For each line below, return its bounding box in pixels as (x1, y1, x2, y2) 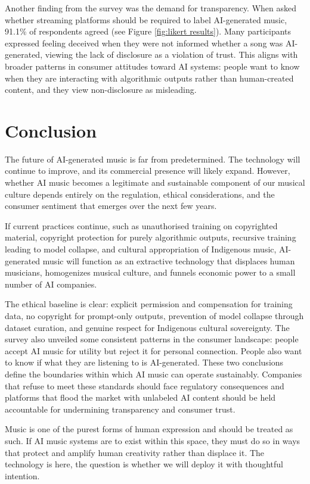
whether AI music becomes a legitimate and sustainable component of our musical (5, 176, 305, 189)
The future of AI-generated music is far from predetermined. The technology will (5, 152, 300, 165)
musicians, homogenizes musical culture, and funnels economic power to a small (5, 266, 296, 279)
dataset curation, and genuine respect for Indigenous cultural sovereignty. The (5, 321, 290, 333)
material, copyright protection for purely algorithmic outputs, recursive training (5, 231, 296, 243)
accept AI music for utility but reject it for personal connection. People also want (5, 344, 302, 357)
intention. (5, 469, 40, 482)
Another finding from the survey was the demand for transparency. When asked (5, 2, 297, 14)
